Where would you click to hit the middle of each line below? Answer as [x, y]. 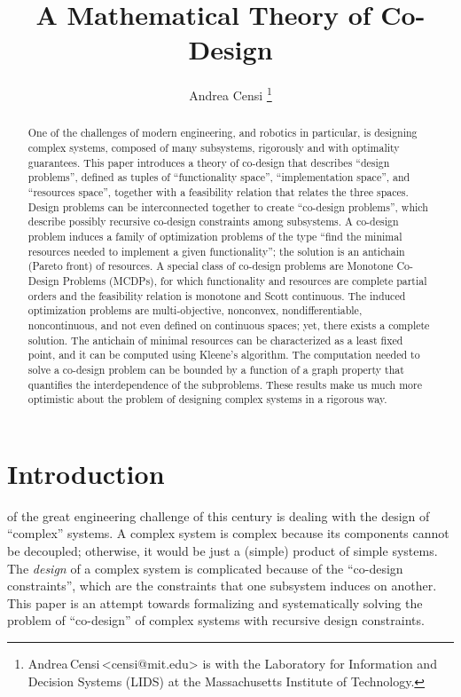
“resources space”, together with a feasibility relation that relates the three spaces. [218, 191]
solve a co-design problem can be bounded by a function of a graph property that [216, 369]
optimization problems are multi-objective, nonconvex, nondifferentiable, [195, 310]
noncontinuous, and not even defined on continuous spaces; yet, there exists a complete [229, 325]
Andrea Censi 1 [230, 94]
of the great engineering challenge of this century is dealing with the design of [219, 515]
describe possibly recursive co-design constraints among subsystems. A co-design [213, 222]
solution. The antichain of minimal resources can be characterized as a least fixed [215, 340]
